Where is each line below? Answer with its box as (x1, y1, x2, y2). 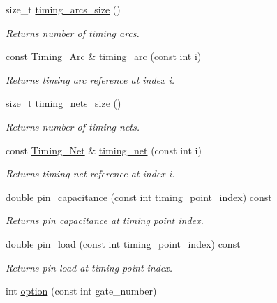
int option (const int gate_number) (6, 283, 157, 298)
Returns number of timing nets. (6, 119, 140, 133)
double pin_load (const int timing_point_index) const (6, 236, 241, 251)
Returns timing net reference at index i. (6, 166, 175, 181)
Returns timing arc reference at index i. (6, 72, 175, 87)
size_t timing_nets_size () (6, 96, 121, 110)
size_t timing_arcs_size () (6, 2, 121, 16)
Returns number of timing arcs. (6, 25, 140, 40)
